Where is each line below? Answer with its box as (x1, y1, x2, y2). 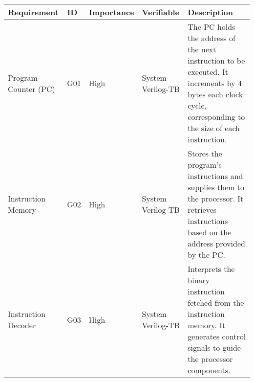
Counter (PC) (8, 83, 55, 94)
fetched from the (188, 297, 244, 308)
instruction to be (188, 55, 245, 66)
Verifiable (142, 6, 179, 18)
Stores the (188, 148, 222, 159)
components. (188, 364, 231, 376)
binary (188, 274, 210, 286)
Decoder (8, 319, 36, 331)
